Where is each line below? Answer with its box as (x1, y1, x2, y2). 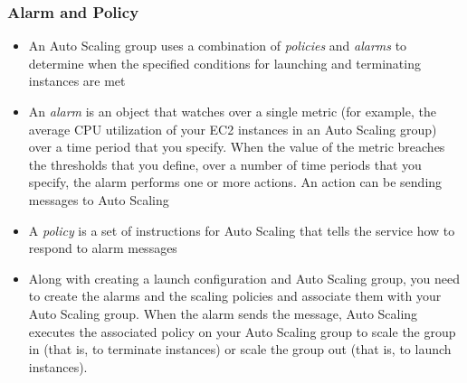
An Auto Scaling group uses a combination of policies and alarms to (28, 36, 407, 55)
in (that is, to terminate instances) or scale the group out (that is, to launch (28, 340, 452, 359)
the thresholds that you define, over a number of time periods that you (28, 154, 422, 173)
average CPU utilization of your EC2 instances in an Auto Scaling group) (28, 119, 437, 138)
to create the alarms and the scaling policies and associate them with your (28, 286, 442, 305)
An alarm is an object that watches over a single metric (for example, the (28, 102, 436, 120)
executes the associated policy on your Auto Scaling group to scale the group (28, 322, 456, 341)
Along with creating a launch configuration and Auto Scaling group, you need (28, 268, 460, 287)
